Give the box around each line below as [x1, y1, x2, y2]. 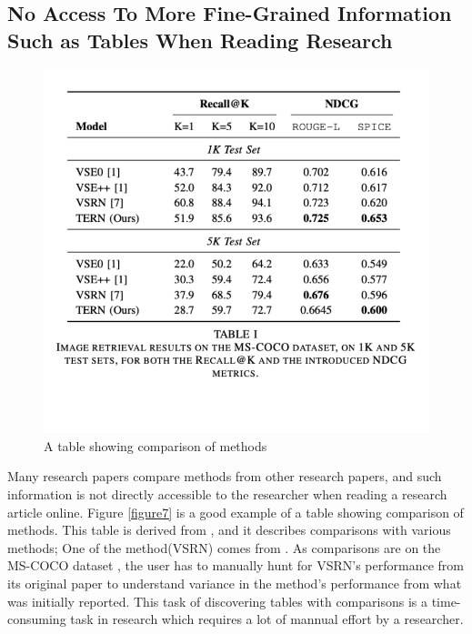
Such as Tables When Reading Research [7, 25, 393, 54]
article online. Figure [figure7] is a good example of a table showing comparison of [7, 502, 464, 521]
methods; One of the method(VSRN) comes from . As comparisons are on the [7, 538, 441, 557]
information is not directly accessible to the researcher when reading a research [7, 485, 447, 503]
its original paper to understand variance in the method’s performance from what [7, 573, 462, 592]
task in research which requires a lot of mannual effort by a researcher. [70, 609, 464, 629]
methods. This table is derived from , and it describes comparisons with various [7, 520, 451, 539]
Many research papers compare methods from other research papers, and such [7, 467, 442, 486]
